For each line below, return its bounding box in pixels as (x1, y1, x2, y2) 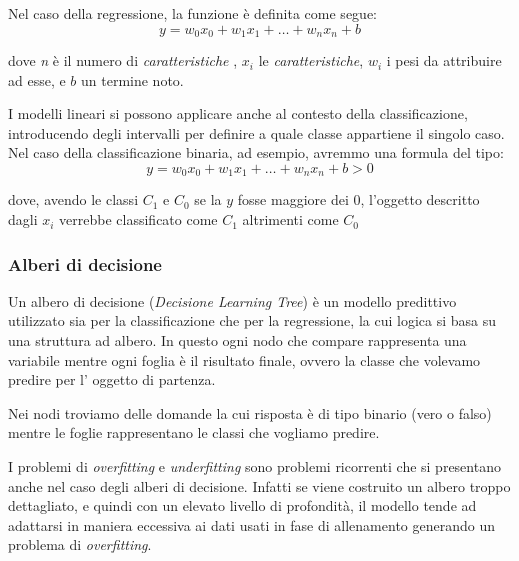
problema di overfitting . (8, 534, 152, 555)
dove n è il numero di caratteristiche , (8, 50, 238, 71)
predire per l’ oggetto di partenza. (8, 369, 216, 390)
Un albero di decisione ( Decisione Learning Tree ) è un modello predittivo (8, 290, 457, 311)
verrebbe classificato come (59, 209, 218, 230)
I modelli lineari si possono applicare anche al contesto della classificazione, (8, 103, 468, 124)
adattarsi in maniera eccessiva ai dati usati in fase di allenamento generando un (8, 514, 495, 535)
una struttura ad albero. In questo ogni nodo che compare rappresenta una (8, 330, 467, 351)
